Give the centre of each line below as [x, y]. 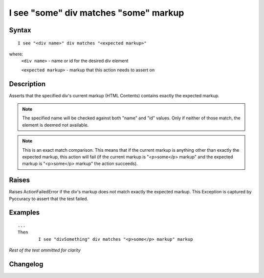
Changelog [26, 264]
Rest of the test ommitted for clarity [45, 250]
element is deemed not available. [55, 125]
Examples [24, 213]
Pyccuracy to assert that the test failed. [49, 199]
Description [27, 84]
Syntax [20, 30]
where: [16, 54]
